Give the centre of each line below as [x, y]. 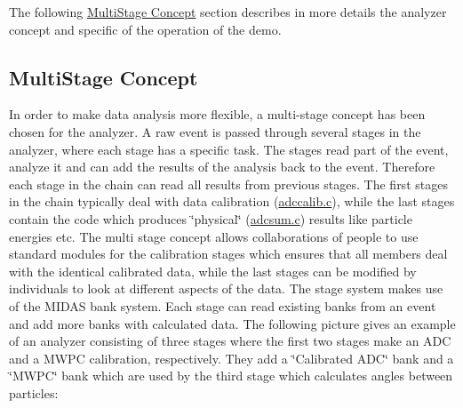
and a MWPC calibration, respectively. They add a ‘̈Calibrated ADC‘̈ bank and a [231, 358]
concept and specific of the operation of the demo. [145, 29]
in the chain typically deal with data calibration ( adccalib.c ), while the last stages [232, 201]
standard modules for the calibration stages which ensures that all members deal [228, 254]
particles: [34, 392]
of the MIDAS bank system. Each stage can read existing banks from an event [223, 305]
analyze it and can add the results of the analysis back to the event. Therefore [222, 167]
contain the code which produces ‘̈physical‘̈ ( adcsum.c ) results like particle [211, 218]
